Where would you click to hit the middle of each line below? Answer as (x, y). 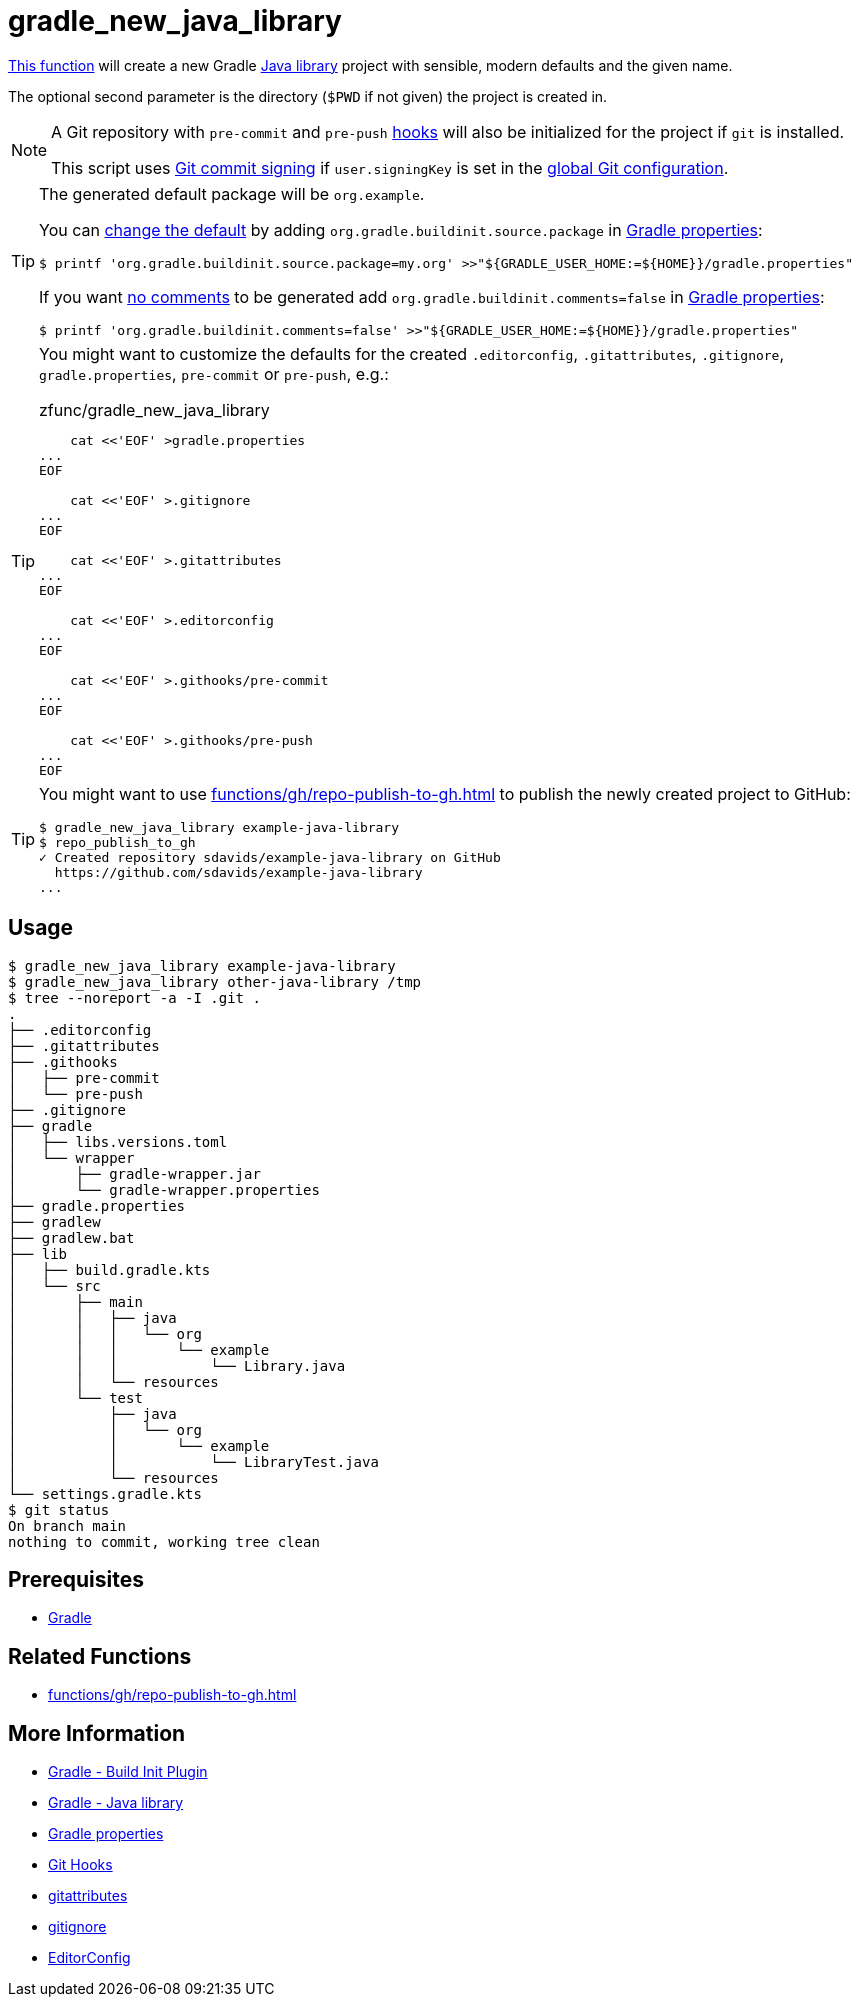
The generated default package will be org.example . (232, 193)
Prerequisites (76, 1580)
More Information (97, 1733)
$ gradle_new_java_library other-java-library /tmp (215, 981)
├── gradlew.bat (71, 1237)
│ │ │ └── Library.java (177, 1365)
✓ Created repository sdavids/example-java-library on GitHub (270, 857)
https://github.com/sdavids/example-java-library (238, 872)
